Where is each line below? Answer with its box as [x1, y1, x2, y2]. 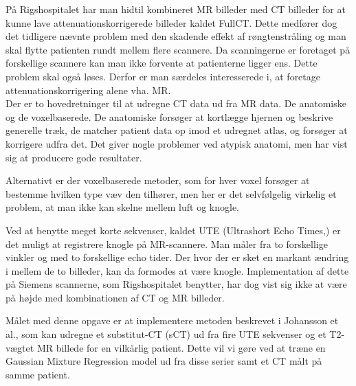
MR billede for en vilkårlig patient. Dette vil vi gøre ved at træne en [36, 340, 326, 354]
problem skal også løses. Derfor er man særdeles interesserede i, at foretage [5, 69, 320, 83]
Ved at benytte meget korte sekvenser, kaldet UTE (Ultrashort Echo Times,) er [5, 223, 341, 237]
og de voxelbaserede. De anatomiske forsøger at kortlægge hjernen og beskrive [5, 109, 333, 124]
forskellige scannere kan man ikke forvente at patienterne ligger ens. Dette [5, 56, 318, 70]
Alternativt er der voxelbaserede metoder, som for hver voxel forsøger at [5, 173, 310, 188]
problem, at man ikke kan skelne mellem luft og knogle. [5, 200, 239, 214]
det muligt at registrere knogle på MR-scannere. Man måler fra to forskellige [5, 236, 328, 251]
